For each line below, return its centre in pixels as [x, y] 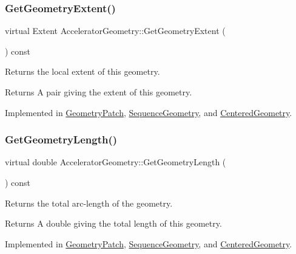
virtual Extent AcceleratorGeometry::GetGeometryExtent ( [115, 31]
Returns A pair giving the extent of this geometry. [99, 92]
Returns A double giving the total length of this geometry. [113, 223]
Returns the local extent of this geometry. [82, 71]
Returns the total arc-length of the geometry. [89, 203]
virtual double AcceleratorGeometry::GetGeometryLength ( [116, 162]
